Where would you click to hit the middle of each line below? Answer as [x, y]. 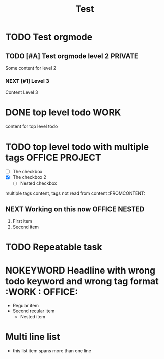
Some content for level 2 [31, 68]
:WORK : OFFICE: [42, 292]
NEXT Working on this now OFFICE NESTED [75, 209]
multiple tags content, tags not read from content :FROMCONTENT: [75, 193]
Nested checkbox [38, 183]
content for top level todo [32, 126]
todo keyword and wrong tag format [82, 281]
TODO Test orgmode [49, 37]
